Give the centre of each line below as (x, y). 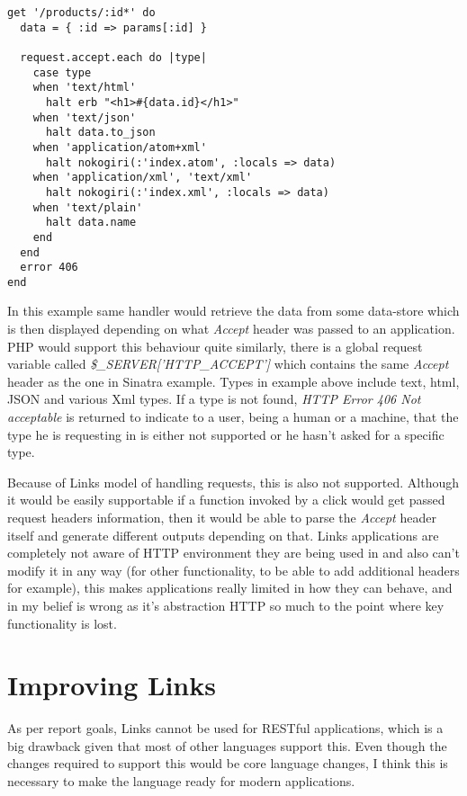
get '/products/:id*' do (81, 13)
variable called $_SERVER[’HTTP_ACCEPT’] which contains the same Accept (228, 364)
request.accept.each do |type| (113, 57)
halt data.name (91, 223)
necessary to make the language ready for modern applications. (181, 781)
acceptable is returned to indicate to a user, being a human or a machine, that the (233, 417)
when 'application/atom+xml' (120, 147)
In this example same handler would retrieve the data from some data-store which (233, 311)
